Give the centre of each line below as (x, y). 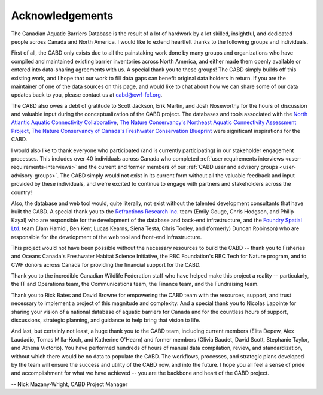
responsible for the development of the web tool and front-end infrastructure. (106, 237)
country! (22, 192)
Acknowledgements (62, 16)
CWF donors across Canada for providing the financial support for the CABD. (106, 264)
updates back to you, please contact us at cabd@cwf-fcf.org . (87, 95)
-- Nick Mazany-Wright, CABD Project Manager (69, 384)
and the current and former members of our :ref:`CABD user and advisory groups (178, 167)
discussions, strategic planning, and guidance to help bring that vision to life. (106, 320)
